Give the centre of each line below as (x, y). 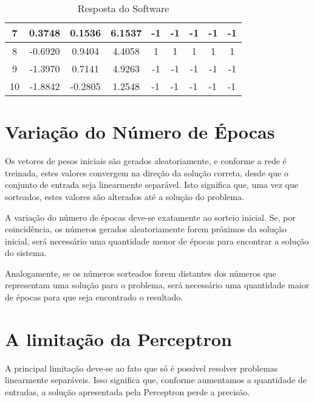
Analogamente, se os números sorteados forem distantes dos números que (141, 273)
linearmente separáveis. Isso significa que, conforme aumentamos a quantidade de (156, 380)
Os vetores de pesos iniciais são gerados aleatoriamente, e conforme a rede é (146, 161)
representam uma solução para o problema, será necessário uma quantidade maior (157, 285)
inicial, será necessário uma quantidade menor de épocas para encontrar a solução (157, 241)
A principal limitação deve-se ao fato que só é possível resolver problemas (142, 368)
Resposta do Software (123, 8)
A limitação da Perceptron (118, 338)
